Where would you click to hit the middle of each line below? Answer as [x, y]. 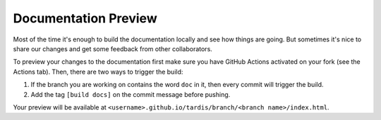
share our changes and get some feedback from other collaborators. [113, 48]
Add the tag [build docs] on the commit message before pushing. [131, 94]
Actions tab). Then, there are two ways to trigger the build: [98, 72]
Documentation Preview [85, 18]
